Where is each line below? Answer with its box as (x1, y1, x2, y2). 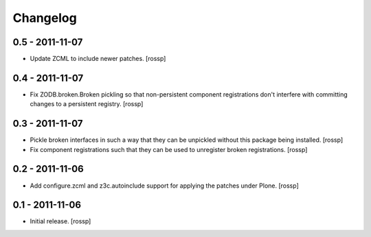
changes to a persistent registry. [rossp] (30, 100, 144, 108)
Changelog (12, 10, 77, 25)
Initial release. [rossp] (30, 217, 91, 225)
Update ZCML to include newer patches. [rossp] (30, 55, 166, 63)
